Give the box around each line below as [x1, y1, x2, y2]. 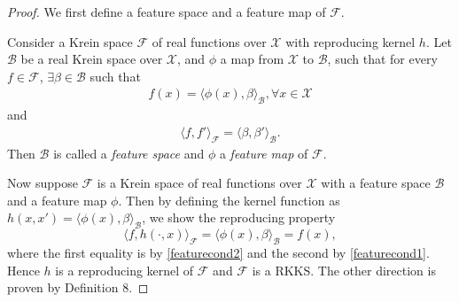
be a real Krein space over [20, 50, 163, 68]
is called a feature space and [53, 143, 205, 162]
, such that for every [327, 50, 438, 68]
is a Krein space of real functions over [97, 174, 302, 192]
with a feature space [321, 174, 431, 192]
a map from [220, 50, 284, 68]
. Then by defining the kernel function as [118, 190, 340, 209]
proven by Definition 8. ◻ [7, 278, 149, 297]
